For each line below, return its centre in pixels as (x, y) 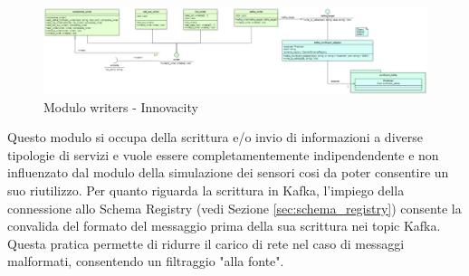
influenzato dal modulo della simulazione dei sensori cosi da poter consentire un (228, 172)
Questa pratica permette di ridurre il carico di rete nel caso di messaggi (206, 243)
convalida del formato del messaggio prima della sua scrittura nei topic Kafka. (224, 226)
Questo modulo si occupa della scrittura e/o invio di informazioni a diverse (215, 137)
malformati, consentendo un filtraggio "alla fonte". (146, 261)
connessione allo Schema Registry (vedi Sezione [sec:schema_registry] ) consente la (234, 208)
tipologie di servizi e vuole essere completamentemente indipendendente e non (223, 154)
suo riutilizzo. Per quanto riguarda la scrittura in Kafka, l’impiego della (206, 190)
